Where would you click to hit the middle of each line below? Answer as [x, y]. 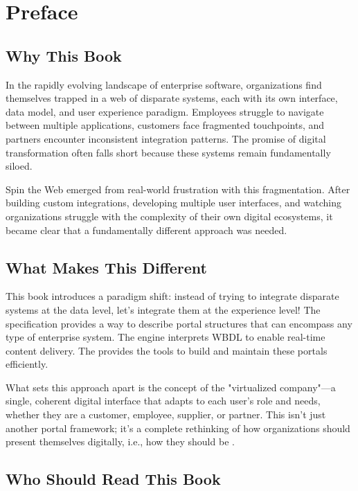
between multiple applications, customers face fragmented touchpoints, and [165, 125]
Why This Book [64, 55]
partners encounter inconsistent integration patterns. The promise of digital [166, 138]
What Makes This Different [106, 267]
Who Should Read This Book [113, 479]
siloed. [19, 166]
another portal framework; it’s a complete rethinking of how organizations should [178, 428]
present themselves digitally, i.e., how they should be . [120, 441]
